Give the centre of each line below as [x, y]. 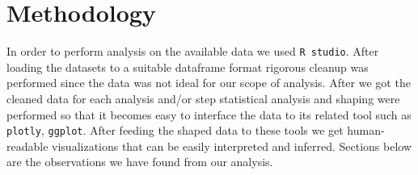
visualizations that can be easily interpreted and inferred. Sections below [232, 146]
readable [27, 146]
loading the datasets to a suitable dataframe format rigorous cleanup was [188, 67]
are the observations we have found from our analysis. [140, 162]
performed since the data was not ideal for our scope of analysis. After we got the [209, 83]
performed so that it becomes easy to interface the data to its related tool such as [209, 114]
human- [366, 130]
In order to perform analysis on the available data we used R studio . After [193, 51]
